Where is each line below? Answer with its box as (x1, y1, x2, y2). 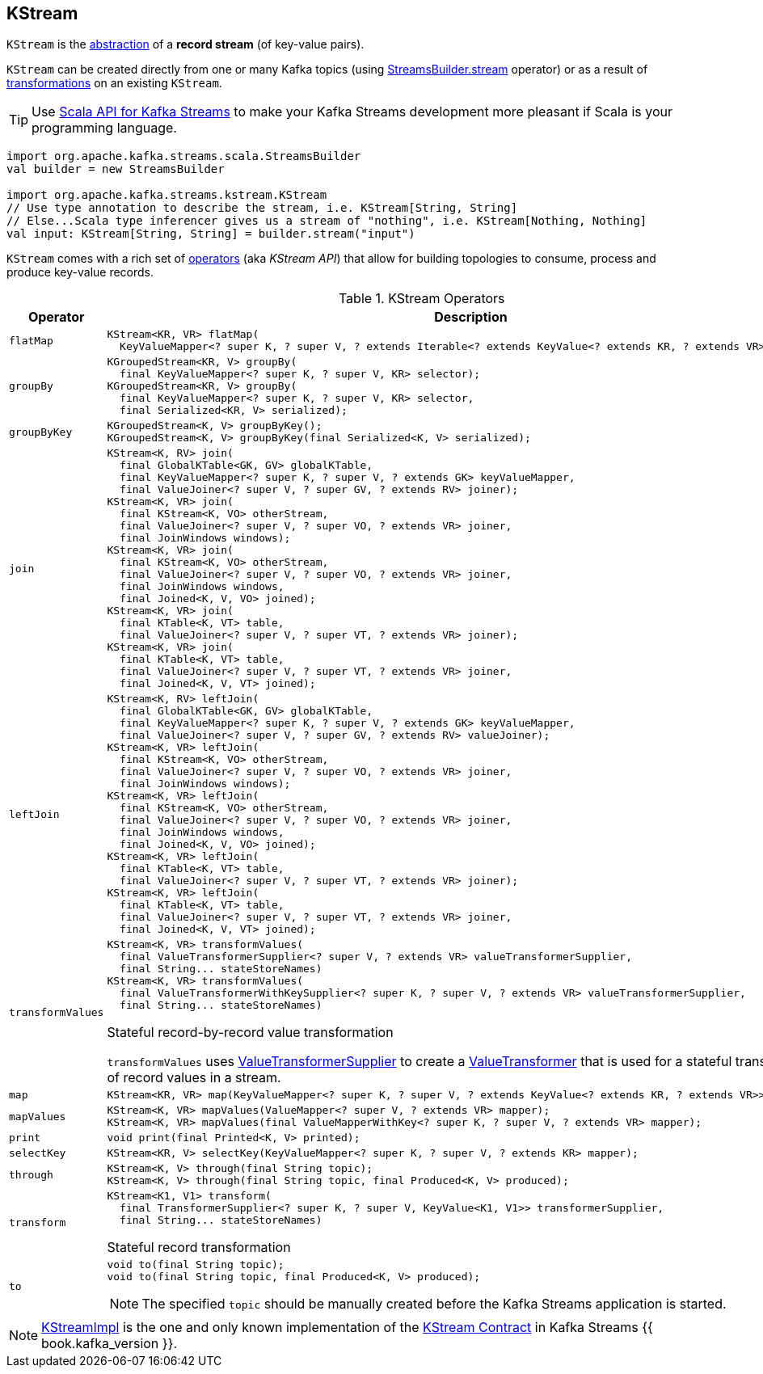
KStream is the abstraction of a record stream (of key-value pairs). (6, 37, 365, 52)
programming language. (32, 120, 177, 137)
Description (434, 309, 508, 326)
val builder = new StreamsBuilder (6, 162, 225, 176)
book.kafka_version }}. (41, 1335, 178, 1352)
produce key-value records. (6, 265, 154, 280)
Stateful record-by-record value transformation (107, 1024, 394, 1041)
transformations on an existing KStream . (6, 76, 222, 91)
